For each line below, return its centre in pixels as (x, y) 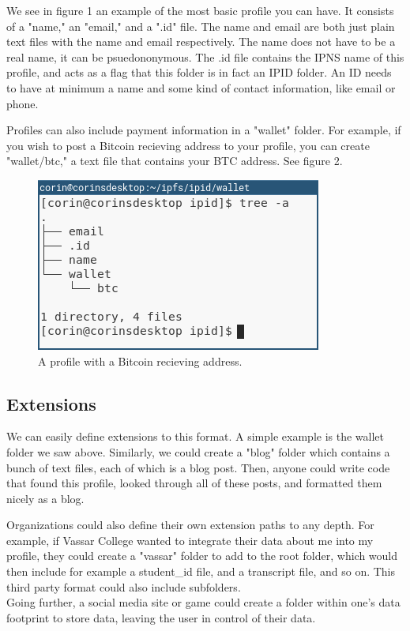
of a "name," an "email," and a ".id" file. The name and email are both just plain (201, 26)
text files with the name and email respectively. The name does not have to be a (201, 41)
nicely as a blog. (45, 498)
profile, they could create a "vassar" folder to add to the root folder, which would (202, 556)
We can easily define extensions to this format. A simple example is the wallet (196, 436)
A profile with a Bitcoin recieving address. (140, 361)
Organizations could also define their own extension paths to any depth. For (190, 525)
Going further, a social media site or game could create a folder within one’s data (203, 602)
